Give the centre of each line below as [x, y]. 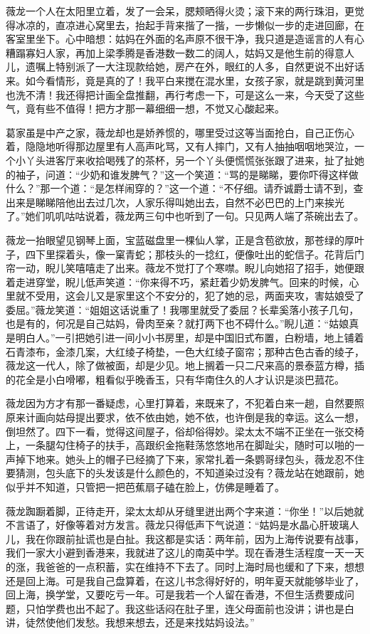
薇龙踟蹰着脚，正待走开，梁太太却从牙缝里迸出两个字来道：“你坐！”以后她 [180, 511]
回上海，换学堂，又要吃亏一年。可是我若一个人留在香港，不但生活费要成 [175, 595]
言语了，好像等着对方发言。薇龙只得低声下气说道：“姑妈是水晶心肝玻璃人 [187, 525]
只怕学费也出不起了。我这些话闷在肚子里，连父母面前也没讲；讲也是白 [190, 608]
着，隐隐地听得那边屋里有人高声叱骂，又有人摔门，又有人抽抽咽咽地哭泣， [180, 146]
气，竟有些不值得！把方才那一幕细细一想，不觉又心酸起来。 [145, 109]
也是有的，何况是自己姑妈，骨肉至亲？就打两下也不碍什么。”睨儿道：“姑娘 [178, 323]
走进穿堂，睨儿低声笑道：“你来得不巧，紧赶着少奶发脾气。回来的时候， [182, 281]
